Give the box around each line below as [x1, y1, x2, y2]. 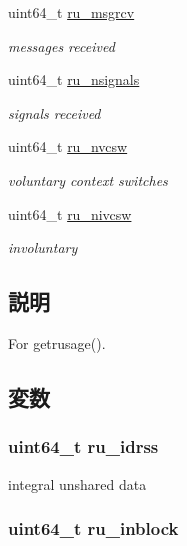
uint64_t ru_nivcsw [8, 203, 132, 224]
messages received [8, 35, 115, 56]
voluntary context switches [8, 169, 168, 190]
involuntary [8, 237, 78, 258]
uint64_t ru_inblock [8, 516, 179, 541]
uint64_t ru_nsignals [8, 69, 140, 90]
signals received [8, 102, 101, 123]
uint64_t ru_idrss [8, 434, 159, 459]
